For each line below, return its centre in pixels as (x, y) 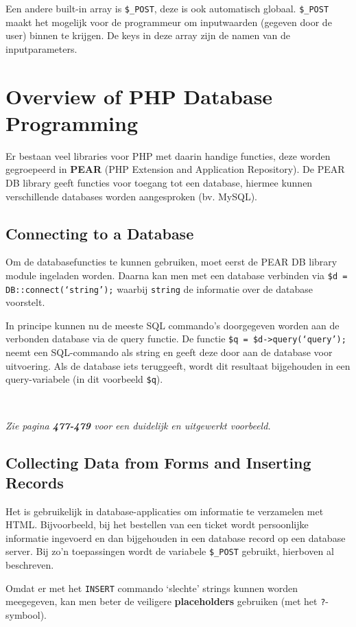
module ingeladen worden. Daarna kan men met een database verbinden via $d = (177, 275)
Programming (72, 122)
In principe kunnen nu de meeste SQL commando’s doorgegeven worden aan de (173, 325)
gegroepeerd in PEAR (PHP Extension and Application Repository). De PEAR (175, 169)
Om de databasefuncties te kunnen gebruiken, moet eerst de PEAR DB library (171, 262)
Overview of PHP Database (139, 96)
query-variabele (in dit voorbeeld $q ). (84, 379)
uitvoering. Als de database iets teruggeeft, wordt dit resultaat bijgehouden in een (178, 365)
